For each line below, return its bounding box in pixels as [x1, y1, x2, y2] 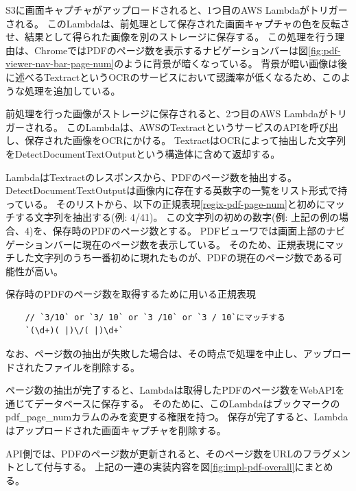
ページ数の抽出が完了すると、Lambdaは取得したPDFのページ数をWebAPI [5, 383, 335, 397]
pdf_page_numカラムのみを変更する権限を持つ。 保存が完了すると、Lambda [5, 409, 348, 424]
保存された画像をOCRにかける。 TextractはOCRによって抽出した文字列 [24, 133, 346, 147]
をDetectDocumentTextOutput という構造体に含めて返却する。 [5, 146, 281, 160]
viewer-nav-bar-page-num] [5, 56, 115, 71]
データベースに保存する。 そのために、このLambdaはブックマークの [34, 396, 340, 410]
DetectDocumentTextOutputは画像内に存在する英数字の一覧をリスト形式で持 [5, 183, 348, 197]
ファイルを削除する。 [43, 359, 140, 374]
